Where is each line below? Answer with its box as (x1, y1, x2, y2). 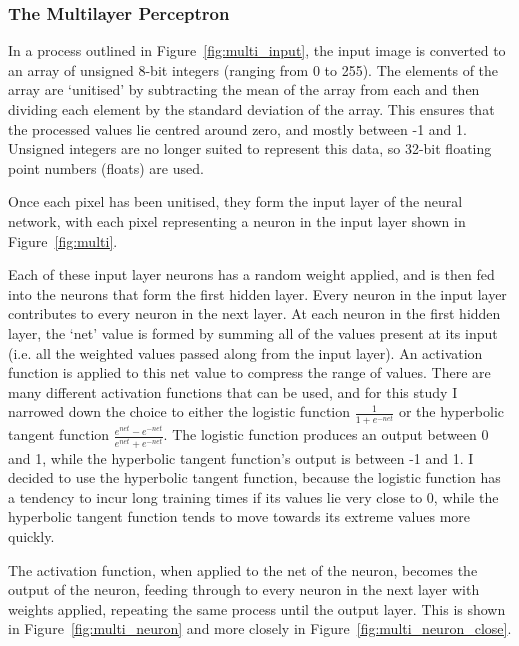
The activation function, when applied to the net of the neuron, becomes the (8, 559, 478, 580)
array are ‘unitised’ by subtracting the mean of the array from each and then (8, 79, 480, 100)
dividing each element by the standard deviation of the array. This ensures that (8, 99, 495, 119)
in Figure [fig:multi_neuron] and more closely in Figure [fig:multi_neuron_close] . (8, 618, 512, 639)
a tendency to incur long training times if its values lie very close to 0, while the (8, 486, 499, 507)
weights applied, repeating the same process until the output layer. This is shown (8, 598, 506, 619)
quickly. (8, 526, 55, 547)
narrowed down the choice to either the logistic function (8, 401, 351, 422)
